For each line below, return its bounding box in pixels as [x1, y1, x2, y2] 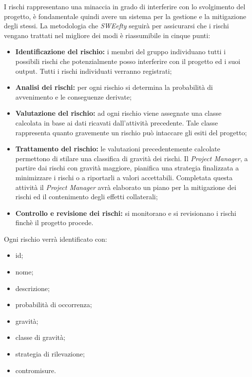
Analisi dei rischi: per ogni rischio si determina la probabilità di [15, 82, 213, 92]
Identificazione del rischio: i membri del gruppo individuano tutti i [15, 46, 226, 57]
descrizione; [15, 283, 50, 293]
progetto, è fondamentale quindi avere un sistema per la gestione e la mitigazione [4, 11, 246, 21]
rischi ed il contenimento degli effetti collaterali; [15, 191, 158, 202]
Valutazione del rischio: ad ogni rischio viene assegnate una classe [15, 108, 222, 118]
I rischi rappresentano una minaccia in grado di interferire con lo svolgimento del [4, 1, 246, 11]
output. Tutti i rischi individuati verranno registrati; [15, 65, 172, 76]
